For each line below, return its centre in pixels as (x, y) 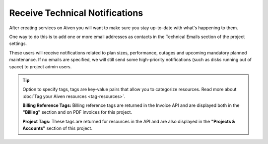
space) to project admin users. (40, 66)
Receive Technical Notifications (76, 13)
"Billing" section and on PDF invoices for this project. (77, 112)
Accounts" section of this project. (58, 128)
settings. (18, 44)
